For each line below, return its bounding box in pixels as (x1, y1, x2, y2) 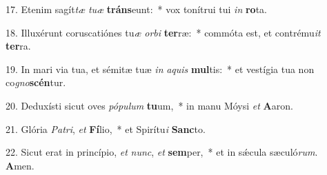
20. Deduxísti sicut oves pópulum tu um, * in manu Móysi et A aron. (6, 98, 293, 112)
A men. (6, 158, 34, 172)
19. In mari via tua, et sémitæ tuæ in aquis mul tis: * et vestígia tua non (6, 61, 315, 76)
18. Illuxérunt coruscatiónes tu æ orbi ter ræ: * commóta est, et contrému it (6, 25, 321, 39)
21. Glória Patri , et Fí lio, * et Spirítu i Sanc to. (6, 121, 206, 136)
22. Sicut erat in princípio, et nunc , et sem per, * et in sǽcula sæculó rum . (6, 145, 318, 159)
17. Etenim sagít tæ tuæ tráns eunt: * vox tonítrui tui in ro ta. (6, 2, 267, 16)
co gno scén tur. (6, 75, 66, 90)
